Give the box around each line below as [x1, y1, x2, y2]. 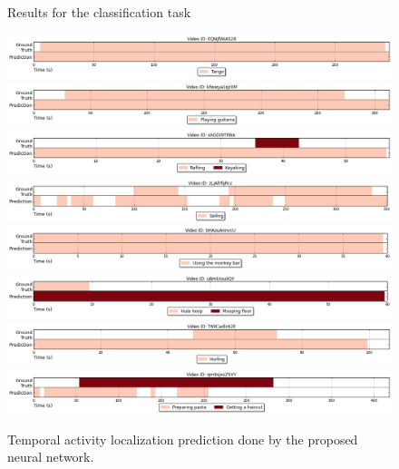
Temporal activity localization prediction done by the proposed [7, 429, 358, 448]
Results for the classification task [7, 3, 191, 21]
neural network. [7, 447, 94, 466]
